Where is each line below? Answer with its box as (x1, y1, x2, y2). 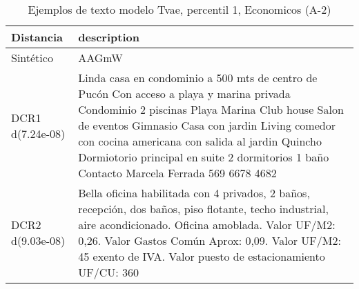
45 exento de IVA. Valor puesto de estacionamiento (78, 248, 325, 264)
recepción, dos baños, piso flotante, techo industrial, (78, 201, 329, 217)
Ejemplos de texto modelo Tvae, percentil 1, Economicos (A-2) (28, 1, 331, 17)
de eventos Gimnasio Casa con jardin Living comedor (78, 117, 336, 133)
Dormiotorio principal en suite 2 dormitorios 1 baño (78, 149, 329, 165)
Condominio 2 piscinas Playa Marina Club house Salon (78, 101, 344, 117)
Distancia (11, 29, 64, 45)
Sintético (11, 50, 53, 66)
